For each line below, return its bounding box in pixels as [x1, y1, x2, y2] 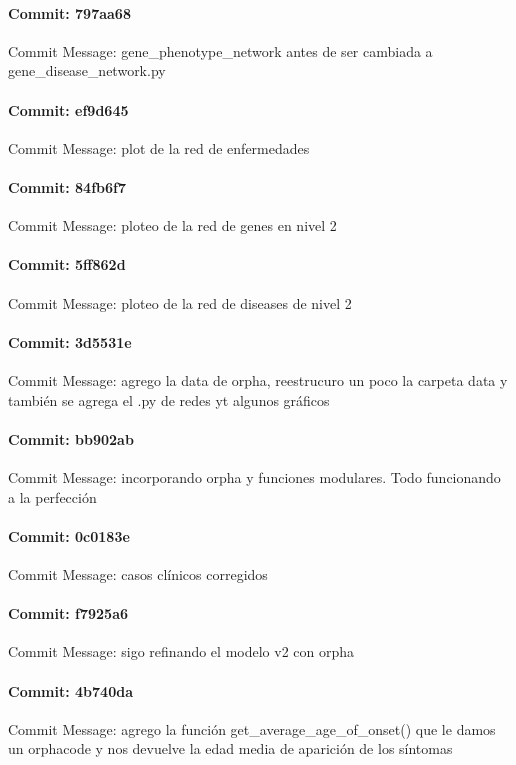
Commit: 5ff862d [8, 254, 126, 275]
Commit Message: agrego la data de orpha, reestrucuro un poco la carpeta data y [8, 369, 508, 390]
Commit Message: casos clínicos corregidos [8, 563, 268, 584]
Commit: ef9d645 [8, 99, 129, 120]
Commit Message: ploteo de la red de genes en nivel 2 [8, 215, 337, 236]
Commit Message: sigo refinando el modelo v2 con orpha [8, 641, 355, 662]
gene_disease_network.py [8, 60, 166, 81]
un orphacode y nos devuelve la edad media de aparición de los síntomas [8, 738, 453, 759]
